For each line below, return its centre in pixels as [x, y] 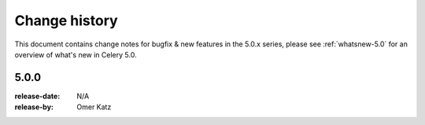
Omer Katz [94, 107]
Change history [66, 20]
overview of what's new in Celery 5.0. [76, 54]
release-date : [37, 96]
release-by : [34, 107]
